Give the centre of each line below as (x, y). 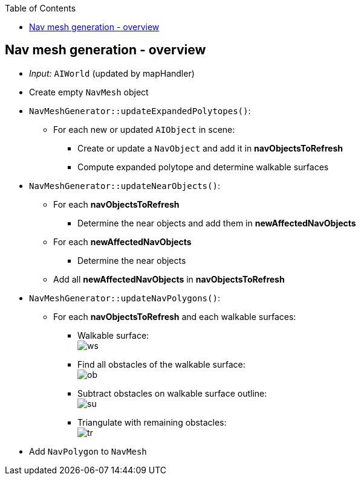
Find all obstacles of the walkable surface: (161, 364)
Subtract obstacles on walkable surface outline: (172, 393)
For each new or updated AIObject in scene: (144, 129)
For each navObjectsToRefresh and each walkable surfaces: (175, 316)
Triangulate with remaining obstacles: (152, 422)
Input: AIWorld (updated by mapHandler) (112, 73)
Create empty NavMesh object (89, 92)
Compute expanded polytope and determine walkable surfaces (203, 167)
